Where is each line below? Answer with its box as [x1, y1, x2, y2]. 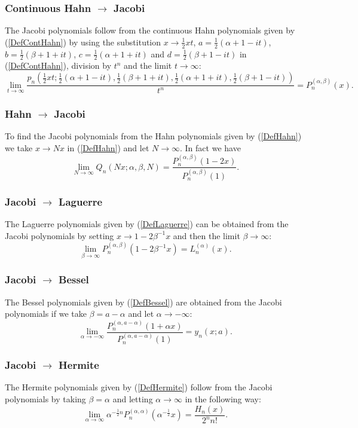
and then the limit [173, 229, 240, 241]
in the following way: [185, 393, 261, 405]
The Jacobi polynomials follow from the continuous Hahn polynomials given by [5, 24, 295, 36]
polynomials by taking [5, 393, 86, 405]
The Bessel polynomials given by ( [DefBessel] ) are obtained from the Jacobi [5, 295, 282, 308]
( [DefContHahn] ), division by [5, 59, 112, 72]
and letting [112, 393, 153, 405]
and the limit [124, 59, 172, 72]
